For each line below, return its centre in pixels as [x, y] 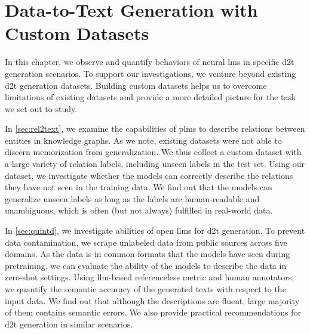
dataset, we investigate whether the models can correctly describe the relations [149, 175]
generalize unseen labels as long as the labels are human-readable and [132, 198]
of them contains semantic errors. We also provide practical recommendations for [153, 312]
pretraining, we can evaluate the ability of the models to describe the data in [146, 265]
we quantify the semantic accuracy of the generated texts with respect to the [145, 289]
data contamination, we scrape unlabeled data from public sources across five [146, 242]
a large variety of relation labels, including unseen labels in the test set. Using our [155, 164]
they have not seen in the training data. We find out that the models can [139, 187]
